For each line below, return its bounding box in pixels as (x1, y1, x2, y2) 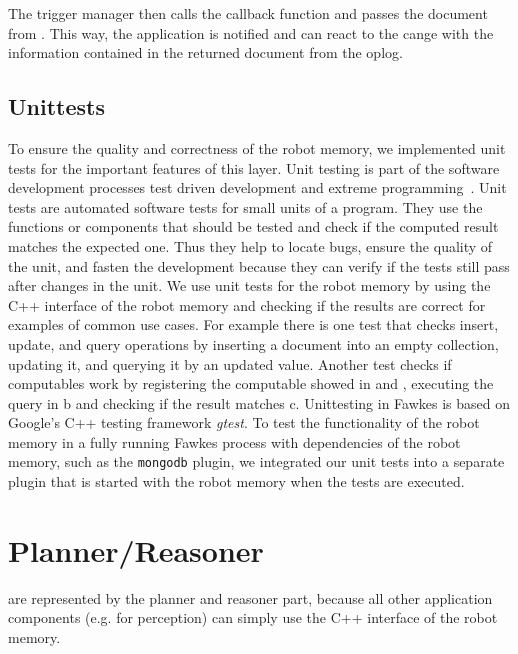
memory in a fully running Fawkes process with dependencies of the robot (8, 431, 461, 452)
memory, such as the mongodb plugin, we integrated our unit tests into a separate (8, 451, 505, 472)
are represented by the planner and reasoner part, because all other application (8, 587, 493, 608)
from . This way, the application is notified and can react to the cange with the (8, 22, 494, 43)
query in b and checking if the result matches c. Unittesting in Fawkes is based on (8, 392, 510, 413)
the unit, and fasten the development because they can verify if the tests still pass (8, 255, 510, 276)
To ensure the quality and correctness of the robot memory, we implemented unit (8, 137, 506, 158)
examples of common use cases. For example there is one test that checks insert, (8, 314, 499, 335)
